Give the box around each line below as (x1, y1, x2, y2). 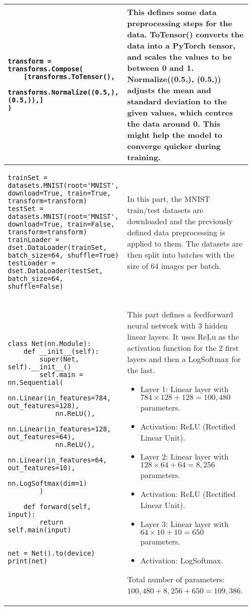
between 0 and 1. (127, 62, 194, 73)
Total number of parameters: (127, 574, 225, 585)
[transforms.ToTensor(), (23, 73, 115, 81)
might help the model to (127, 129, 222, 140)
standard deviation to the (127, 96, 227, 107)
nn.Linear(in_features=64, (8, 456, 107, 464)
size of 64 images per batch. (127, 260, 221, 271)
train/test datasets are (127, 204, 204, 215)
